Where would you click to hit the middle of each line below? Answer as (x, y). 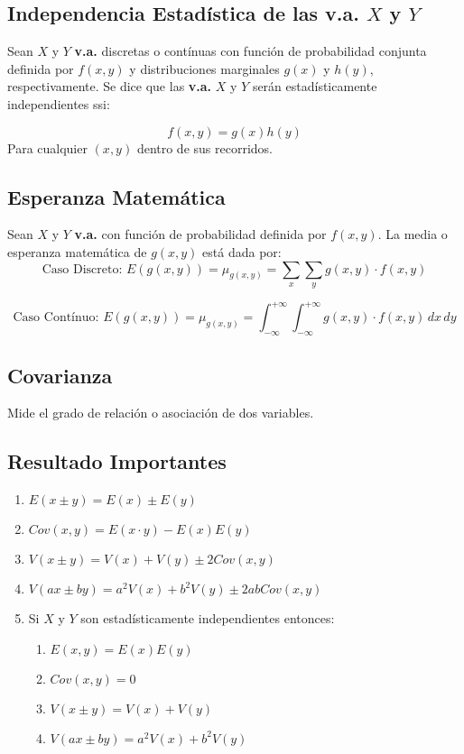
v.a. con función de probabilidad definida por (200, 234)
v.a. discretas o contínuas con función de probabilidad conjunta (251, 51)
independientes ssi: (59, 103)
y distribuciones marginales (204, 68)
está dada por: (242, 251)
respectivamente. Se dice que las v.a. (110, 86)
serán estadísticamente (315, 86)
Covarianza (60, 375)
